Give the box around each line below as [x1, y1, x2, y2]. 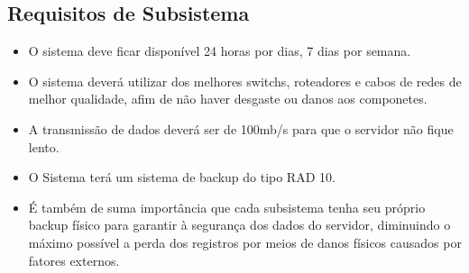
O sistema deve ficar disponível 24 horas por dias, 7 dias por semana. [28, 41, 411, 60]
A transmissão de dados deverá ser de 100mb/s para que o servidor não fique [28, 119, 454, 138]
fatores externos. [28, 250, 120, 269]
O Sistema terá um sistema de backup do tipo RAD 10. [28, 168, 336, 187]
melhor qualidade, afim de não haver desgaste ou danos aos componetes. [28, 89, 428, 108]
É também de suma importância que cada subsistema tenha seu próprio [28, 197, 426, 216]
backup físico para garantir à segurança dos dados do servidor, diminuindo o [28, 215, 451, 234]
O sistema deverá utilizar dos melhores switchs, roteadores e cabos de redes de [28, 71, 462, 90]
